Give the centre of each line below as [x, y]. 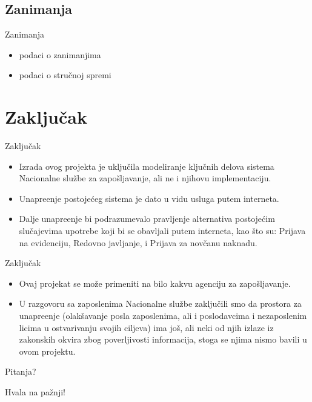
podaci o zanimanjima [60, 54]
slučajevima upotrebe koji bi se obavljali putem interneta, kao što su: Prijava [162, 231]
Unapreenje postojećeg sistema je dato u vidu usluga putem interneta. [149, 198]
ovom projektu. [47, 351]
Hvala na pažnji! [35, 392]
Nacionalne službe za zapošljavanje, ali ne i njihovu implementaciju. [145, 178]
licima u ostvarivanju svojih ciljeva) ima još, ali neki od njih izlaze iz [146, 327]
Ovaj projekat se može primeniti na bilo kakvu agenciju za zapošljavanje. [155, 283]
